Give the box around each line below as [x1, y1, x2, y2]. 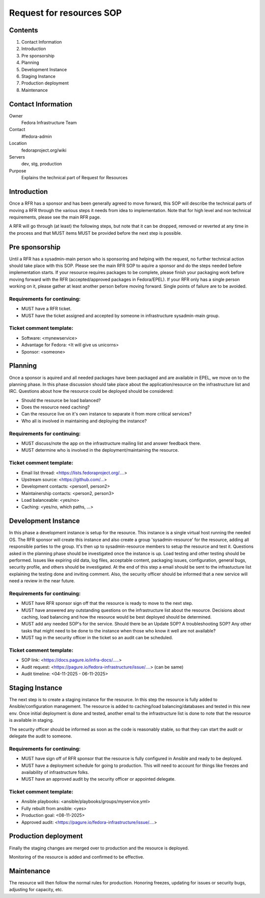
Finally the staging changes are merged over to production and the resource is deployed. [9, 845, 189, 851]
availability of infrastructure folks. [21, 769, 89, 775]
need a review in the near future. [9, 578, 76, 584]
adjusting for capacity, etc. [9, 887, 63, 893]
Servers [9, 154, 26, 160]
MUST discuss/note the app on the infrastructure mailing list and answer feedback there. [21, 440, 201, 446]
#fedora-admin [21, 133, 52, 139]
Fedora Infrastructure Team [21, 120, 77, 126]
